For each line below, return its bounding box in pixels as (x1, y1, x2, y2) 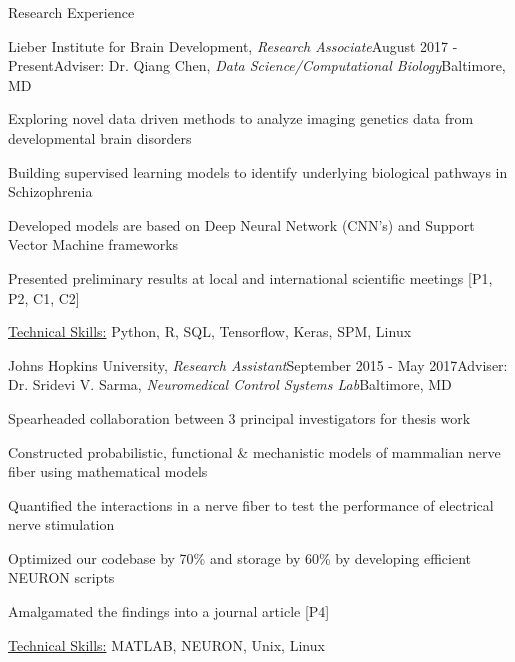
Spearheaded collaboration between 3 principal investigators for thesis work (8, 407, 471, 428)
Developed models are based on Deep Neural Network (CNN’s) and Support (8, 214, 475, 235)
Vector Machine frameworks (8, 234, 179, 255)
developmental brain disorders (8, 127, 192, 148)
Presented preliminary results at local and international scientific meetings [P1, (8, 267, 493, 288)
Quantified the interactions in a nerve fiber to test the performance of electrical (8, 494, 494, 515)
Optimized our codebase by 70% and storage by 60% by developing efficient (8, 547, 471, 568)
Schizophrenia (8, 181, 93, 202)
